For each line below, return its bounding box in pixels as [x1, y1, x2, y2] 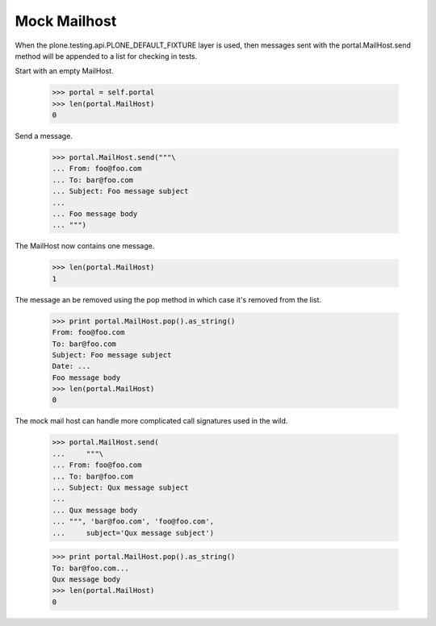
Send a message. [15, 131, 73, 141]
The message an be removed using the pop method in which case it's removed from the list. [15, 294, 322, 304]
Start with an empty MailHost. [15, 66, 114, 76]
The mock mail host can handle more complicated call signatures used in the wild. [15, 416, 288, 426]
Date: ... [52, 361, 91, 371]
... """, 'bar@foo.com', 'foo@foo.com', [52, 517, 214, 526]
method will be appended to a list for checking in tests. [15, 51, 198, 61]
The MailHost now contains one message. [15, 241, 155, 251]
